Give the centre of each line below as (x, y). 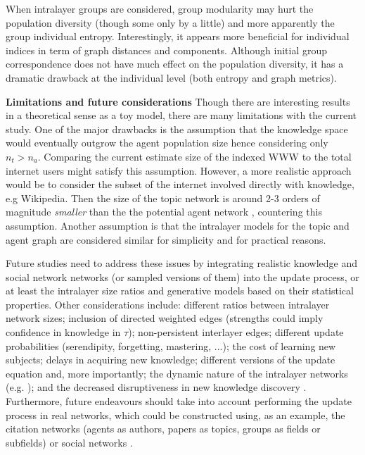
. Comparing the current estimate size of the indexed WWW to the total (194, 156)
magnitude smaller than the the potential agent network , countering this (164, 212)
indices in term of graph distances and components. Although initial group (167, 50)
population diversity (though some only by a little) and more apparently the (170, 22)
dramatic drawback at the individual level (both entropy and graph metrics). (171, 77)
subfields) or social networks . (69, 442)
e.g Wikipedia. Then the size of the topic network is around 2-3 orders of (163, 198)
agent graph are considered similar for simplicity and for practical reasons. (166, 239)
